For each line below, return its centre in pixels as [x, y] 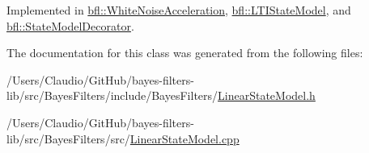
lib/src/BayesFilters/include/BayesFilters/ [112, 95]
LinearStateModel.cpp [184, 138]
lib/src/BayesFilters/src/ [68, 138]
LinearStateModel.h [267, 95]
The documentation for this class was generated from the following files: [185, 53]
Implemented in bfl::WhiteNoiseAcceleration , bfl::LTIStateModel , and [179, 10]
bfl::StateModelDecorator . [70, 25]
